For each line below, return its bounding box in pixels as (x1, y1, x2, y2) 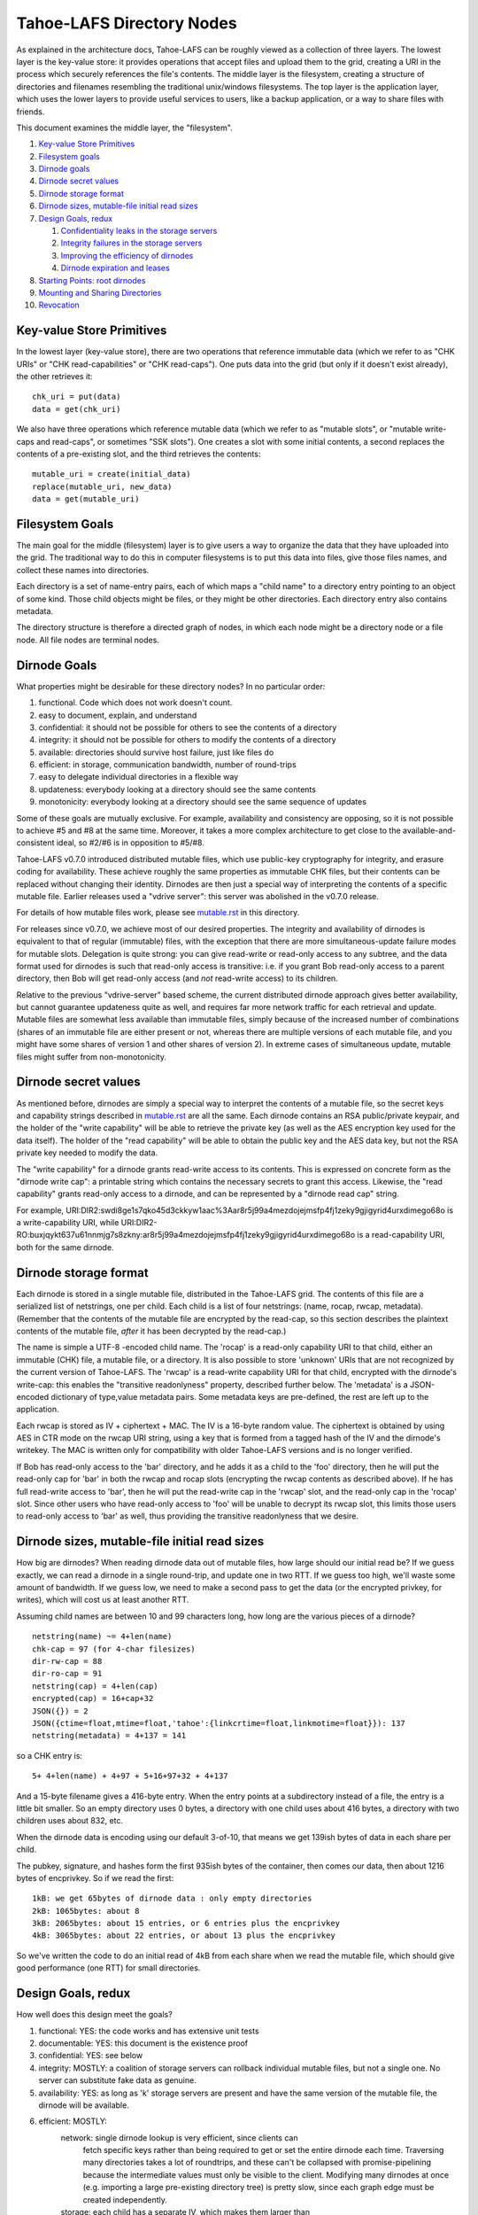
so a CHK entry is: (16, 1750, 83, 1760)
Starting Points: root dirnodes (38, 275, 146, 285)
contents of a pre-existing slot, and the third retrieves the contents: (16, 448, 261, 459)
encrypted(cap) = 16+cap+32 (32, 1693, 154, 1704)
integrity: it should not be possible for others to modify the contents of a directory (38, 734, 336, 745)
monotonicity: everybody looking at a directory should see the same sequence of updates (38, 797, 367, 807)
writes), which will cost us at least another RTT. (16, 1595, 189, 1605)
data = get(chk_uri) (32, 404, 121, 414)
